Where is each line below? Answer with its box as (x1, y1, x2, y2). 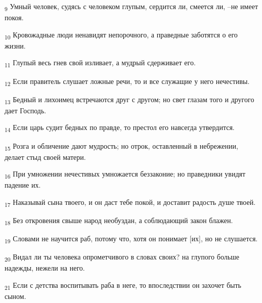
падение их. (5, 180, 41, 190)
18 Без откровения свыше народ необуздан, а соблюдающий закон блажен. (5, 215, 233, 227)
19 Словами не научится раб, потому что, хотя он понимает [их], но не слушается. (5, 233, 258, 245)
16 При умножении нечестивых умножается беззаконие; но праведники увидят (5, 168, 246, 181)
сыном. (5, 291, 26, 301)
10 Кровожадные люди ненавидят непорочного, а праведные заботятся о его (5, 29, 238, 41)
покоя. (5, 12, 24, 23)
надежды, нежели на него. (5, 263, 85, 273)
